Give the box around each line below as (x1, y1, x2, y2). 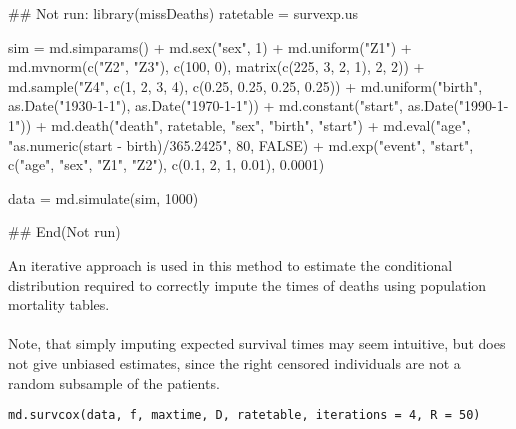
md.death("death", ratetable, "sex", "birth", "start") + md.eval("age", (51, 114, 471, 135)
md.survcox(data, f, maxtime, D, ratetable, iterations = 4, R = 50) (8, 408, 481, 423)
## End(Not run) (8, 221, 121, 242)
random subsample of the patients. (8, 372, 220, 393)
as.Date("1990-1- (407, 95, 509, 116)
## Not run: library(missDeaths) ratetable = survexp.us (8, 3, 359, 23)
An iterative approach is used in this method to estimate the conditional (8, 254, 453, 275)
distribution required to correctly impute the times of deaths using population (8, 274, 487, 295)
